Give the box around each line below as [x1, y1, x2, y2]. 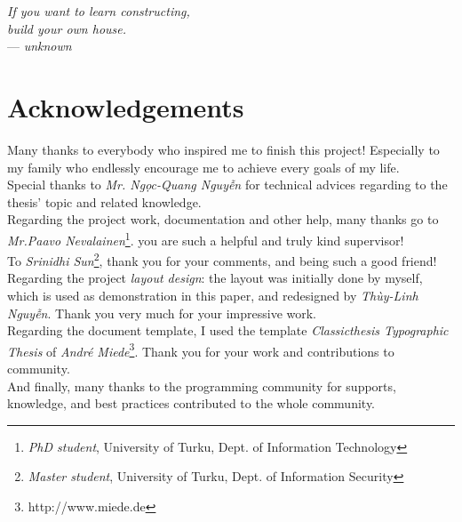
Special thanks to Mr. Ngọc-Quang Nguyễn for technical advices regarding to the [7, 175, 448, 194]
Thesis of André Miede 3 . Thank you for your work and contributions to [7, 339, 394, 360]
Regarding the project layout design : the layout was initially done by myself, [7, 269, 423, 287]
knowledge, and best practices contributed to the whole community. [7, 394, 376, 413]
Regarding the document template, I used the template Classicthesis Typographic [7, 321, 449, 340]
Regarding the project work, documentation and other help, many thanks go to [7, 210, 439, 229]
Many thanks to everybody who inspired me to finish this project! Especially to [7, 140, 440, 158]
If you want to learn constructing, [7, 2, 190, 20]
